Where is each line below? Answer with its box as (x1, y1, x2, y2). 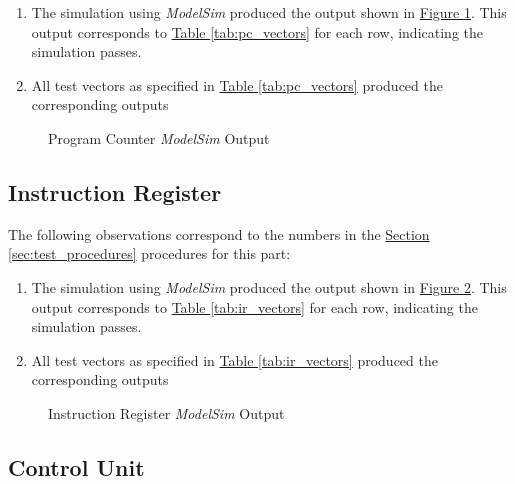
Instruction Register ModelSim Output (48, 402, 285, 423)
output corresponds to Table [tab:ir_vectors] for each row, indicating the (31, 296, 478, 317)
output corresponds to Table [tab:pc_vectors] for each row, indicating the (31, 21, 483, 42)
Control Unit (8, 451, 145, 482)
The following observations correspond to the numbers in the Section (8, 223, 430, 244)
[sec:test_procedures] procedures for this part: (8, 243, 291, 264)
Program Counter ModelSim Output (48, 127, 270, 148)
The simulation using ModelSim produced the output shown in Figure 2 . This (31, 276, 507, 297)
